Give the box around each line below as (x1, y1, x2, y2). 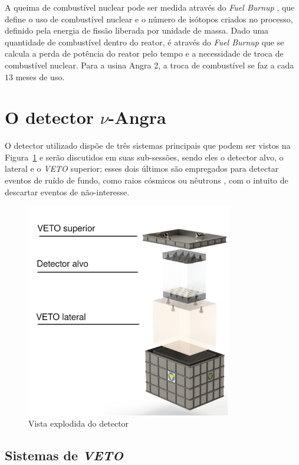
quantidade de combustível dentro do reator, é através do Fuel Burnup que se (5, 35, 284, 48)
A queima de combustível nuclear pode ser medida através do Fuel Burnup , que (5, 1, 295, 13)
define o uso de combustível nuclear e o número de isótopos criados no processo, (5, 12, 293, 25)
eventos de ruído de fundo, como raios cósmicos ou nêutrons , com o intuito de (5, 174, 288, 186)
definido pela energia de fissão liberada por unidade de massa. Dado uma (5, 24, 269, 37)
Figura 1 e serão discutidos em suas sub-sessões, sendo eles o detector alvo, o (5, 150, 284, 163)
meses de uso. (15, 70, 65, 83)
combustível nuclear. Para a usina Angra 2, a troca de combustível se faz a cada (5, 58, 294, 71)
